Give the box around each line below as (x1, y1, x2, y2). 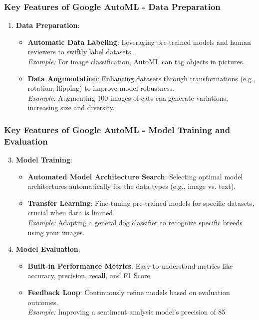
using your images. (27, 227, 85, 237)
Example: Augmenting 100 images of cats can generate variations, (27, 92, 228, 103)
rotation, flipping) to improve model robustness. (27, 83, 175, 93)
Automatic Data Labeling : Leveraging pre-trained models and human (27, 36, 251, 47)
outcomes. (27, 297, 58, 307)
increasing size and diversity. (27, 102, 115, 113)
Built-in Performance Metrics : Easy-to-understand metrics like (27, 260, 233, 271)
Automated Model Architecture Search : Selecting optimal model (27, 171, 243, 181)
